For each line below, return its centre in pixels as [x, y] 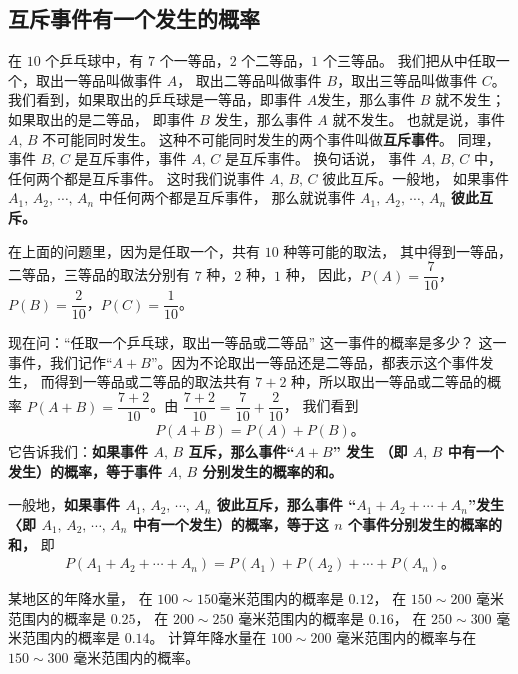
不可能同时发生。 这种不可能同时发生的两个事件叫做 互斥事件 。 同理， [271, 138]
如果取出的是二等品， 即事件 [101, 118]
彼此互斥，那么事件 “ [286, 504]
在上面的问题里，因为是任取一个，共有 [134, 250]
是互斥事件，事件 [130, 158]
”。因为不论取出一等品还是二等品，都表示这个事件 [315, 361]
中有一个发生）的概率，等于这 [230, 523]
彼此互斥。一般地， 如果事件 [415, 177]
